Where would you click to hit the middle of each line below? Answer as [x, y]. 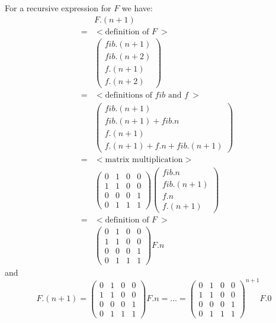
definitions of [129, 95]
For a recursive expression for [58, 8]
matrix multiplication [144, 160]
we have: [137, 8]
